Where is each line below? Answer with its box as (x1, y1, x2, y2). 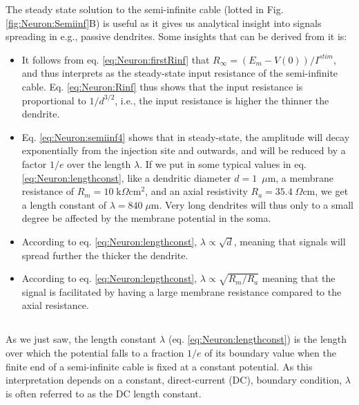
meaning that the (262, 271, 336, 285)
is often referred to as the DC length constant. (6, 386, 202, 400)
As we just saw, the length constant (6, 332, 157, 346)
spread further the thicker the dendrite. (21, 247, 188, 262)
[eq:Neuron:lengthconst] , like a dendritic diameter (21, 170, 231, 185)
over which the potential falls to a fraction (6, 346, 184, 360)
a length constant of (21, 197, 106, 211)
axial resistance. (21, 298, 89, 312)
